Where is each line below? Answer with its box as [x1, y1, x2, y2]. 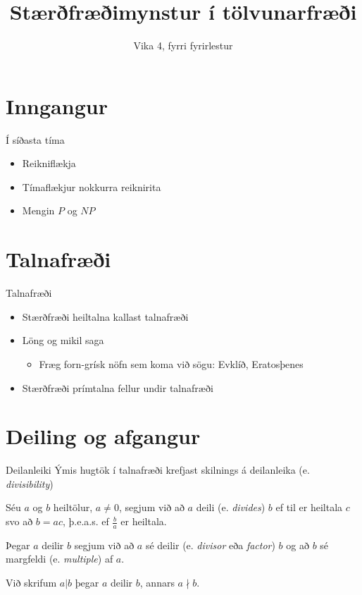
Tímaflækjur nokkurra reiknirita [22, 179, 161, 194]
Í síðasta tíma [6, 132, 65, 147]
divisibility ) [6, 476, 54, 491]
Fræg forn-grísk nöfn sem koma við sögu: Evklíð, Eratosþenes [39, 356, 304, 371]
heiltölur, [53, 500, 93, 515]
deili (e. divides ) [196, 500, 266, 515]
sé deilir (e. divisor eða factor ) [145, 537, 275, 552]
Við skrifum [6, 575, 57, 590]
